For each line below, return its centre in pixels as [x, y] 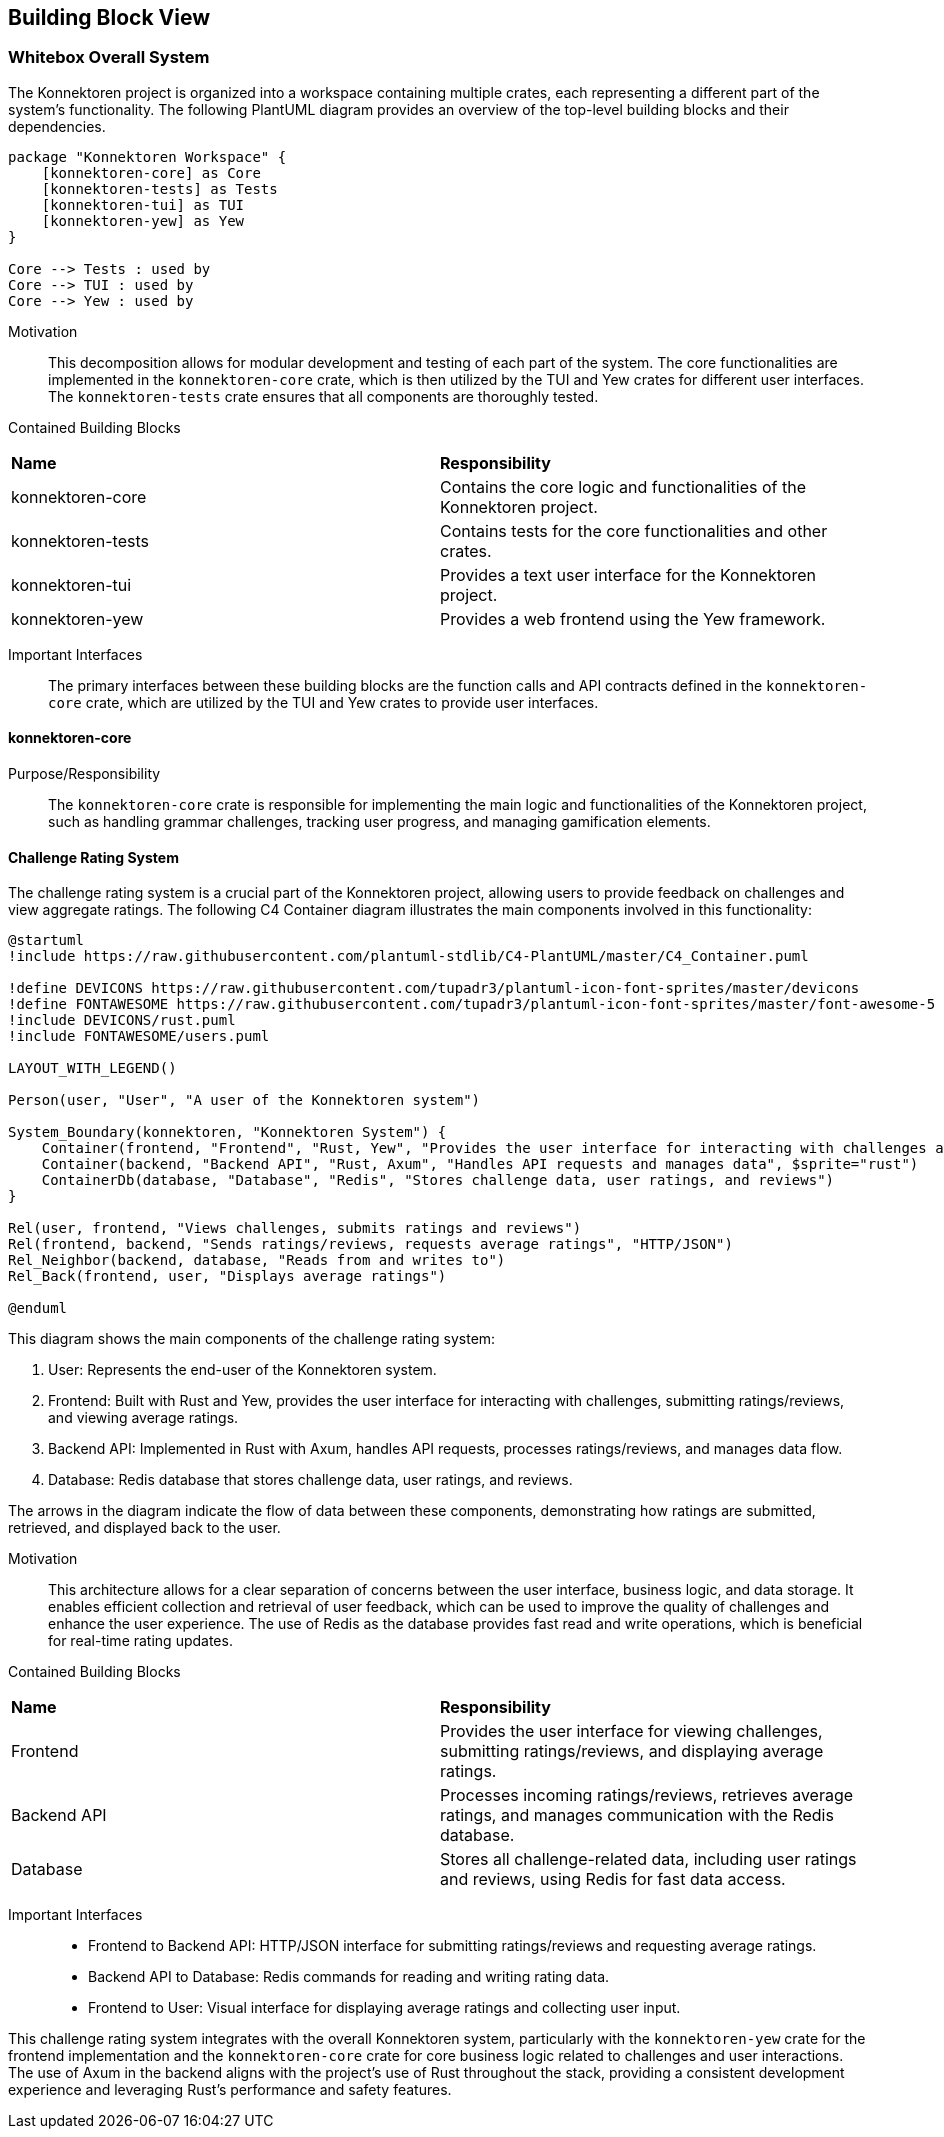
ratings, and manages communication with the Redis [637, 1815]
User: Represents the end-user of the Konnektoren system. [242, 1370]
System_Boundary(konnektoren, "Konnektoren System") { [227, 1132]
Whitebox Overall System [109, 57]
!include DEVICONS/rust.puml [122, 1020]
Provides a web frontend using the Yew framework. [633, 618]
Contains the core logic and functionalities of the [623, 486]
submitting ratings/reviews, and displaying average [632, 1751]
